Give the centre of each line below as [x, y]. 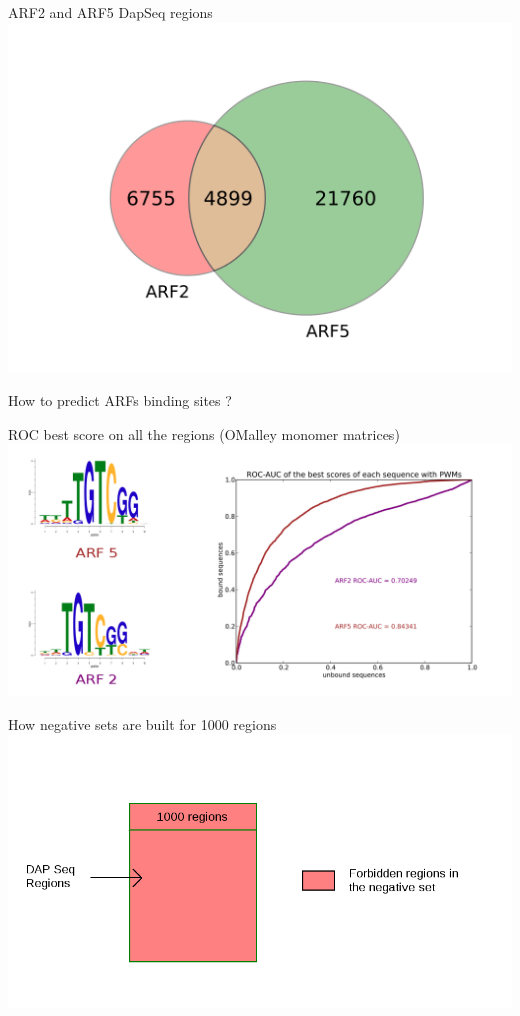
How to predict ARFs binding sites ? [120, 400]
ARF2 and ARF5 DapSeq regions [110, 12]
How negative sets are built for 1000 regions [142, 723]
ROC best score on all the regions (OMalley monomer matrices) [204, 433]
